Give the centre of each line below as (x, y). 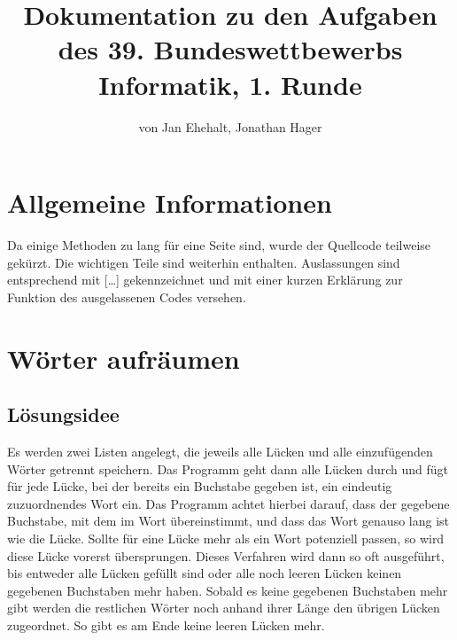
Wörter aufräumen (124, 358)
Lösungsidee (63, 414)
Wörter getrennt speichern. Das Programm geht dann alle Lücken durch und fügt (228, 468)
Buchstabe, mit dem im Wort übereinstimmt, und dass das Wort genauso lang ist (228, 521)
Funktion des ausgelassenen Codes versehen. (127, 297)
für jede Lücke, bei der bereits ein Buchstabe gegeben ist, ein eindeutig (200, 486)
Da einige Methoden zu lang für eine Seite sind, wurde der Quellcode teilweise (219, 245)
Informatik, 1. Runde (230, 84)
